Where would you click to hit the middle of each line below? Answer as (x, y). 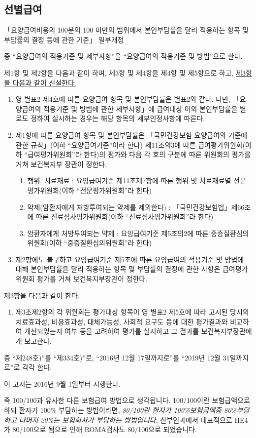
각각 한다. (37, 367)
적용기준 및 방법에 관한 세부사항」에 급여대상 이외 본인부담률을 (140, 108)
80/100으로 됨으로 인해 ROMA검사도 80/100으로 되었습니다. (105, 429)
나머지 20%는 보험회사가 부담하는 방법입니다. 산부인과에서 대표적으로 (126, 419)
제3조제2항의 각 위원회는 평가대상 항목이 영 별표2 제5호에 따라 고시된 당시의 (132, 312)
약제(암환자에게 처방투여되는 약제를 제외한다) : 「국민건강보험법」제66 (136, 207)
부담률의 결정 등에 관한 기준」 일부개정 (64, 39)
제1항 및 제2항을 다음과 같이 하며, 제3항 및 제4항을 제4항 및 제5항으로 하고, (119, 72)
